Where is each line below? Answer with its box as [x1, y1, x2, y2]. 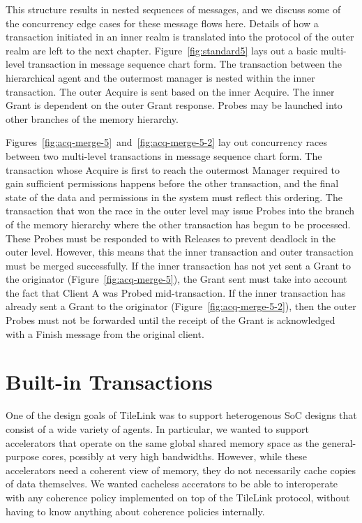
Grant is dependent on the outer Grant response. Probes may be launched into [6, 98, 342, 112]
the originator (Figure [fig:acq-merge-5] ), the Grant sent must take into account [6, 272, 347, 286]
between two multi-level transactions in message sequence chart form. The [6, 148, 322, 163]
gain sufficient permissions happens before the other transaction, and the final [6, 176, 339, 191]
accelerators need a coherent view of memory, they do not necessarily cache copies [6, 462, 356, 477]
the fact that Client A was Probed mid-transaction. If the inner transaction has [6, 285, 346, 300]
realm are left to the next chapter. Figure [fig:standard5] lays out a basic [6, 43, 318, 57]
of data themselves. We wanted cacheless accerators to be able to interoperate [6, 476, 338, 491]
